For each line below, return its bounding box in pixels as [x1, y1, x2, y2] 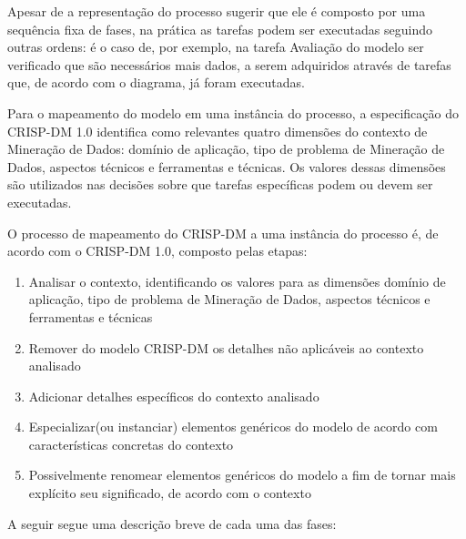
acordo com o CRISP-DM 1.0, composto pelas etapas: [7, 241, 308, 260]
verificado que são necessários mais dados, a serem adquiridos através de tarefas [7, 55, 451, 74]
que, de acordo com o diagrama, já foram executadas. [7, 73, 305, 92]
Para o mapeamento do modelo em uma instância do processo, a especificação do [7, 103, 459, 122]
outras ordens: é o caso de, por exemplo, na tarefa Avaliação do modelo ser [7, 37, 424, 56]
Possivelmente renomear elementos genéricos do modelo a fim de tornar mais [28, 465, 456, 484]
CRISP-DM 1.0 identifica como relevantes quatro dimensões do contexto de [7, 121, 428, 140]
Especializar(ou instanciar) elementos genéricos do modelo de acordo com [28, 417, 438, 436]
